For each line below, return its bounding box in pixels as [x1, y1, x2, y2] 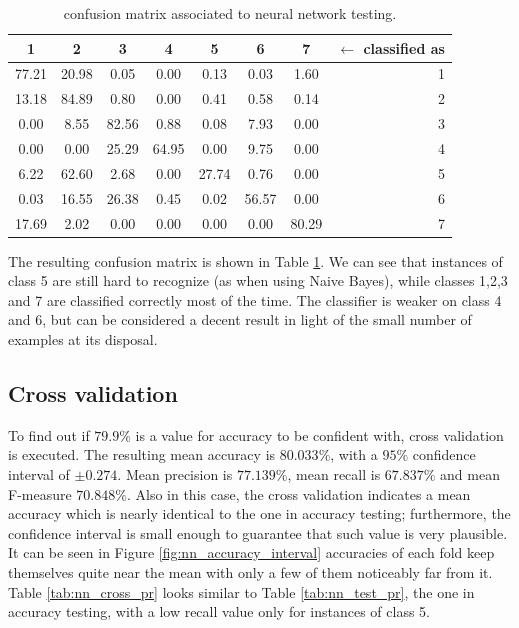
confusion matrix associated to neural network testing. [63, 3, 397, 23]
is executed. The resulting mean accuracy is [8, 444, 276, 465]
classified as [363, 37, 445, 58]
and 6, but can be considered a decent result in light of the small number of [8, 309, 472, 330]
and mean [440, 463, 500, 484]
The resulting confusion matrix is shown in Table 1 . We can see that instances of [8, 250, 503, 271]
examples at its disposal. [8, 328, 158, 349]
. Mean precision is [117, 463, 233, 484]
